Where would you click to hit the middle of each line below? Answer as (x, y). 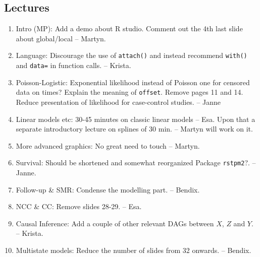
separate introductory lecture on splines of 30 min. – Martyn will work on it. (134, 129)
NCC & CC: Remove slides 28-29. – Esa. (79, 206)
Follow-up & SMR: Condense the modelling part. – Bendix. (108, 189)
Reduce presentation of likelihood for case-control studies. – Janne (118, 102)
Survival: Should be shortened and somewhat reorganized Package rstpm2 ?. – (136, 163)
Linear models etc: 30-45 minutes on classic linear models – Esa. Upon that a (136, 119)
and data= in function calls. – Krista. (73, 65)
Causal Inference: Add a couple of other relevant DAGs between (115, 223)
